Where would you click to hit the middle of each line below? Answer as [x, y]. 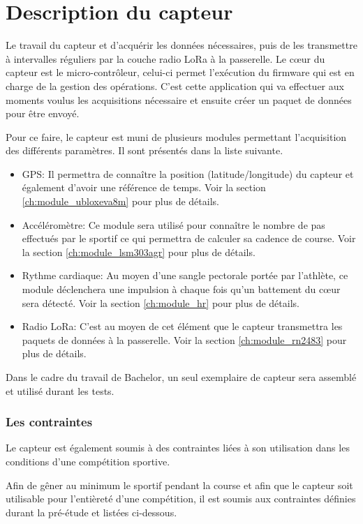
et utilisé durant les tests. [60, 390]
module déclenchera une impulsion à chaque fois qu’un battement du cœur [181, 289]
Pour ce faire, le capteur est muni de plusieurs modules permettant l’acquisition [176, 136]
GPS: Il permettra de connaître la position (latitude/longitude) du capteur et [188, 173]
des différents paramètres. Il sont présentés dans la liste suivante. [145, 150]
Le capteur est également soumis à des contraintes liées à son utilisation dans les [178, 448]
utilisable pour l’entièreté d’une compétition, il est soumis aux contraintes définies [181, 499]
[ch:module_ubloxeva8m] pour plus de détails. [120, 201]
